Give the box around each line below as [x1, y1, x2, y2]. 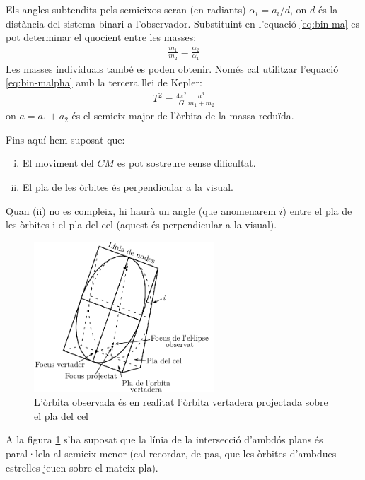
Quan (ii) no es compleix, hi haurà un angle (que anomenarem [6, 203, 277, 218]
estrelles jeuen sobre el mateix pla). [6, 459, 158, 474]
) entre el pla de [282, 203, 352, 218]
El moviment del [22, 156, 94, 170]
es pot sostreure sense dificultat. [117, 156, 256, 170]
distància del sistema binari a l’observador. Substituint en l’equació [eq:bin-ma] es [6, 16, 359, 30]
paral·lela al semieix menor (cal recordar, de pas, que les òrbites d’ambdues [6, 446, 337, 461]
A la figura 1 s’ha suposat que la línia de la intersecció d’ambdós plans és [6, 432, 323, 447]
